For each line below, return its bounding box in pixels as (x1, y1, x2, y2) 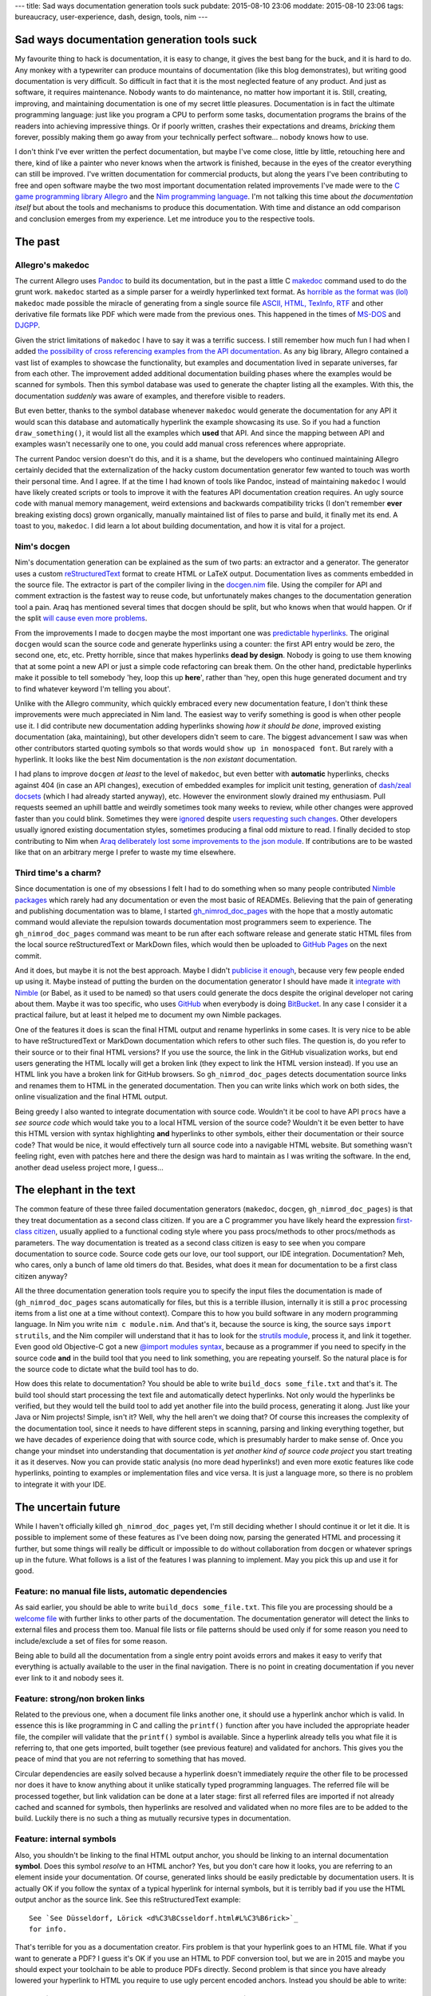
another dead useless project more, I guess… (14, 1162, 164, 1172)
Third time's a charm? (14, 867, 101, 878)
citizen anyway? (14, 1271, 68, 1281)
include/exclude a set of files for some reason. (14, 1636, 168, 1646)
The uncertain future (14, 1500, 121, 1514)
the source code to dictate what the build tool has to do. (14, 1364, 200, 1373)
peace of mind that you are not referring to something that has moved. (14, 1754, 247, 1764)
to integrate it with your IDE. (14, 1479, 107, 1489)
